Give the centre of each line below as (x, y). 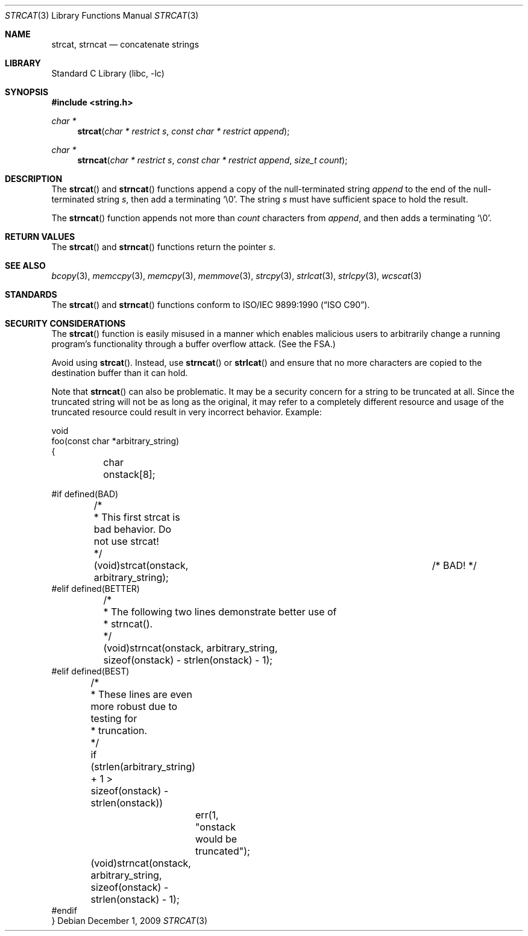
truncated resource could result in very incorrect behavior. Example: (187, 412)
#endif (64, 910)
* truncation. (119, 730)
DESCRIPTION (34, 179)
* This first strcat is (137, 517)
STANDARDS (31, 294)
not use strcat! (126, 541)
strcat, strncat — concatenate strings (125, 44)
